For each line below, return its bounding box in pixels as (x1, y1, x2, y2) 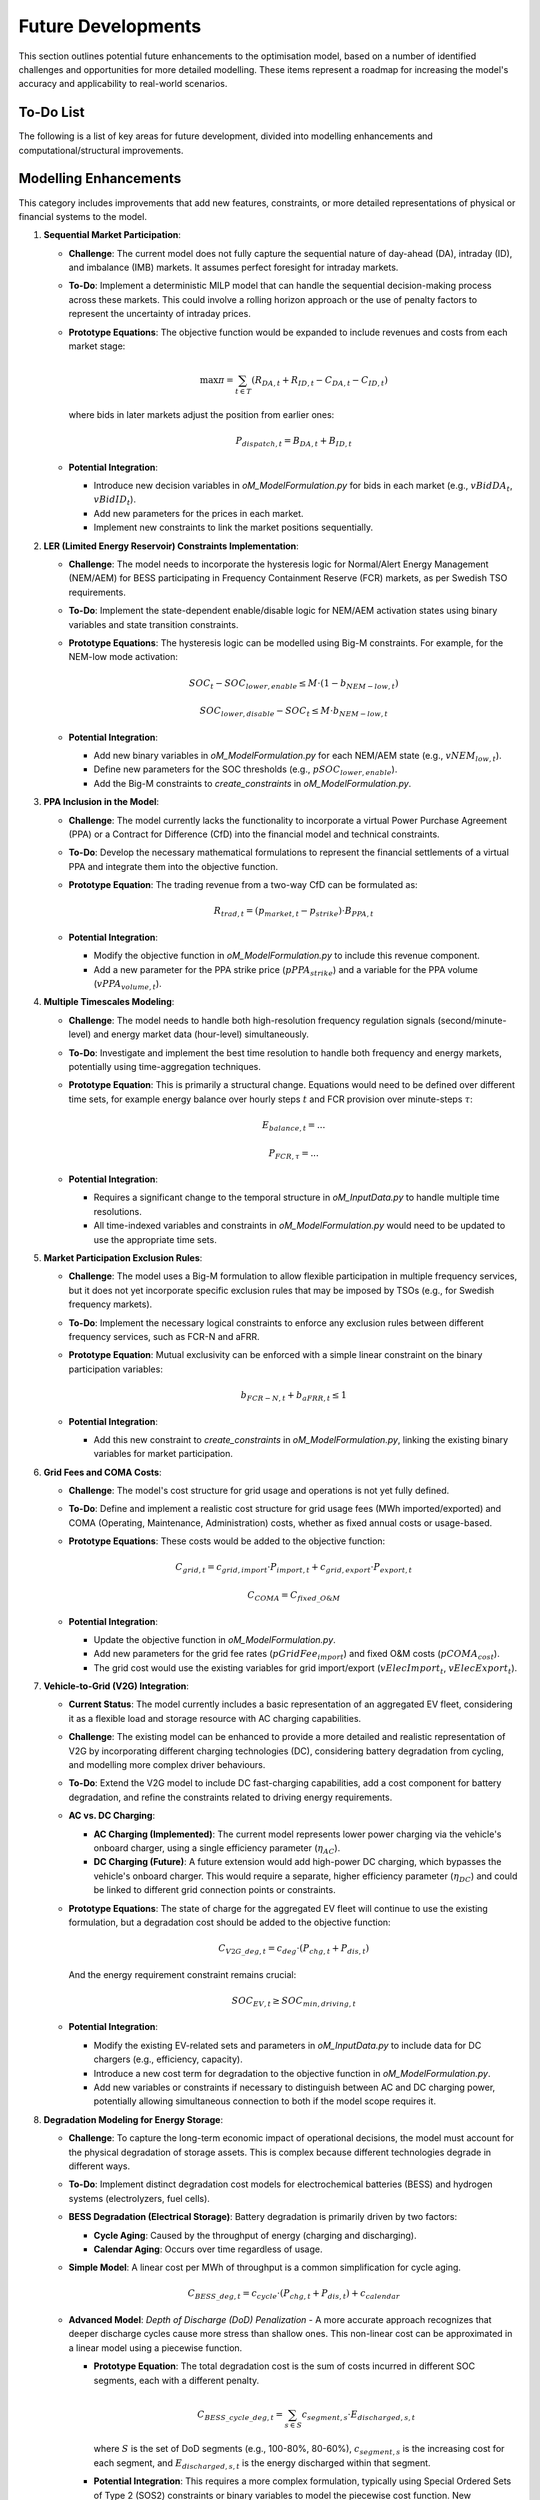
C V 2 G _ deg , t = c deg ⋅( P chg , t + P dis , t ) (218, 1943, 370, 1956)
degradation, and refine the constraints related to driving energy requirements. (68, 1791, 393, 1803)
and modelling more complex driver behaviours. (68, 1759, 266, 1771)
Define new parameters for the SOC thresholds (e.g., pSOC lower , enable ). (93, 763, 398, 778)
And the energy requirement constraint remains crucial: (68, 1968, 297, 1980)
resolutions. (93, 1205, 142, 1217)
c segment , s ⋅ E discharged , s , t (301, 2408, 416, 2422)
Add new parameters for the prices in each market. (93, 507, 304, 519)
